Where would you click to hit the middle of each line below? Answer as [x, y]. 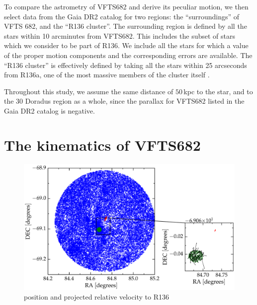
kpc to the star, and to [218, 91]
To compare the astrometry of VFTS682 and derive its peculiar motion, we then [126, 6]
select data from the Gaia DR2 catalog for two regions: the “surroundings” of [122, 16]
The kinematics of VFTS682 [102, 145]
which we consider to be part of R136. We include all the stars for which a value [126, 45]
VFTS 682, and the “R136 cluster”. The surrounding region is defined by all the [126, 26]
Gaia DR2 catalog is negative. [49, 110]
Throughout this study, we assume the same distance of [89, 91]
